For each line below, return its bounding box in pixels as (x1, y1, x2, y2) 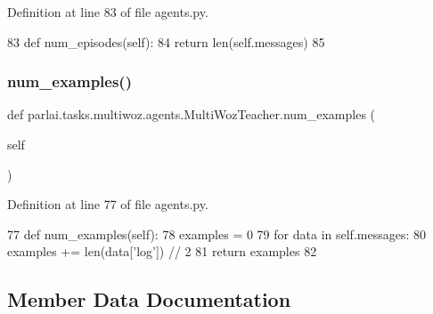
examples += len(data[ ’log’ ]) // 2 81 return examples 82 (7, 242, 317, 261)
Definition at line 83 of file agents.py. (7, 3, 208, 20)
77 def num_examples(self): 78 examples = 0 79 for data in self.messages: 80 (7, 224, 426, 243)
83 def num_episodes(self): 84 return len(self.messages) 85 (7, 32, 325, 51)
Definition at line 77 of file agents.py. (7, 195, 208, 213)
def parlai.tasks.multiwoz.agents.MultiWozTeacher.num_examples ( (7, 105, 376, 124)
